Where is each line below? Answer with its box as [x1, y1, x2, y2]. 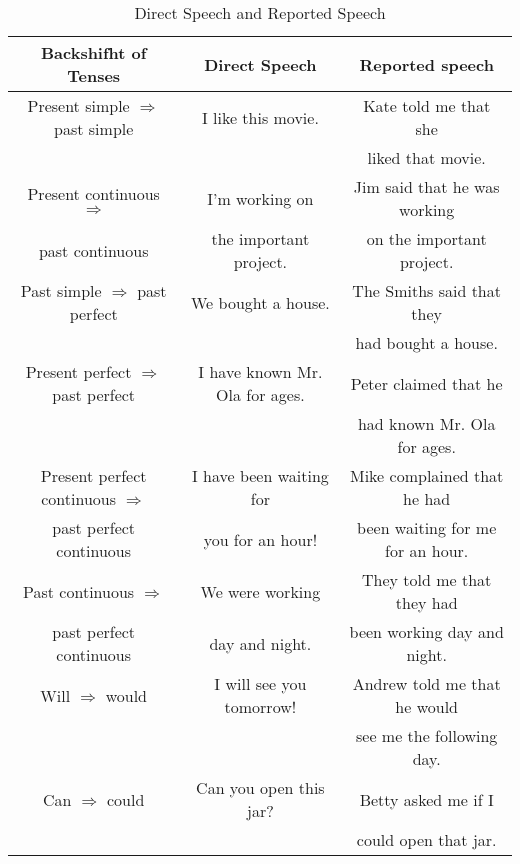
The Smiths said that [352, 279, 501, 302]
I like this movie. [201, 105, 319, 129]
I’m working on [207, 186, 314, 210]
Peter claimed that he [350, 371, 503, 395]
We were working [200, 579, 321, 603]
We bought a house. [190, 290, 330, 314]
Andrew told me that [352, 672, 501, 695]
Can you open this [196, 776, 325, 799]
